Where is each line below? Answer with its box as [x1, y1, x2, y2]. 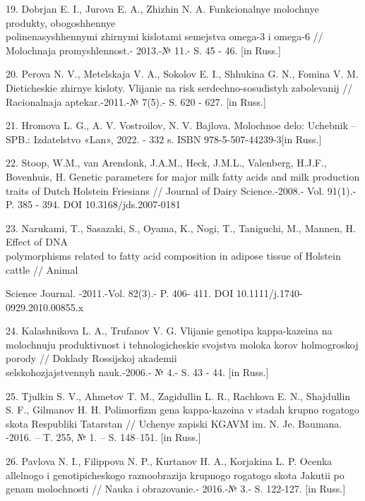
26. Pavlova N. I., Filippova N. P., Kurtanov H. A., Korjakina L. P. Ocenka [6, 454, 333, 469]
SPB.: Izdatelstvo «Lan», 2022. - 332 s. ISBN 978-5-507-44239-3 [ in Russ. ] [6, 131, 322, 146]
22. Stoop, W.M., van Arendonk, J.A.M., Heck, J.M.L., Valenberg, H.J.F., [6, 155, 327, 170]
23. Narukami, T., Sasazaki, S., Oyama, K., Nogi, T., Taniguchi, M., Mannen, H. [6, 220, 357, 235]
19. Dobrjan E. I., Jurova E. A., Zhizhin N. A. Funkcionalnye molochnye [6, 1, 319, 16]
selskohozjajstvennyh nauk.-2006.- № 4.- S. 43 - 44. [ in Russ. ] [6, 365, 269, 380]
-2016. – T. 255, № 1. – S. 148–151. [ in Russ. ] [6, 430, 201, 445]
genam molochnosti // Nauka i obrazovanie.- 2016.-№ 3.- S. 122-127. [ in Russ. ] [6, 481, 346, 496]
